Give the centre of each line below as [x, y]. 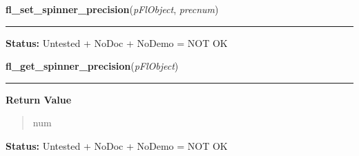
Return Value [39, 99]
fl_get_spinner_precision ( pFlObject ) [92, 66]
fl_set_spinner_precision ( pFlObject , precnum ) [112, 9]
